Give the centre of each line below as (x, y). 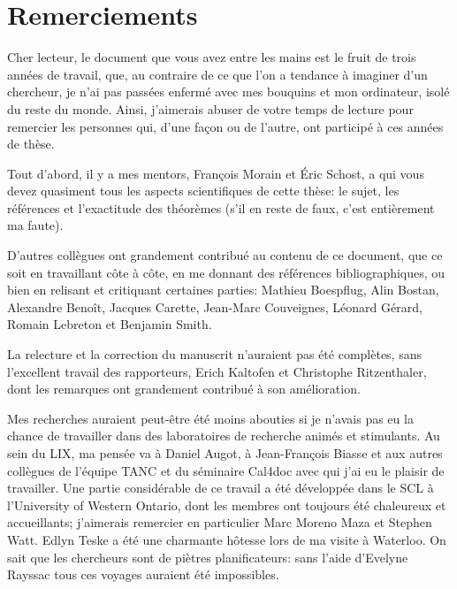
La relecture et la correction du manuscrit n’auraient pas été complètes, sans (214, 354)
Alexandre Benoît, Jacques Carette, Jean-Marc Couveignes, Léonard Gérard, (215, 306)
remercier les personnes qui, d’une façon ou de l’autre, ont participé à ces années (225, 126)
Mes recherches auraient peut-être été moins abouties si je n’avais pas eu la (210, 418)
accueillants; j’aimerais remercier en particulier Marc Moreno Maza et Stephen (220, 522)
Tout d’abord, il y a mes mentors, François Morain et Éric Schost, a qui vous (216, 173)
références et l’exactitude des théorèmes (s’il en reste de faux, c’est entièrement (221, 207)
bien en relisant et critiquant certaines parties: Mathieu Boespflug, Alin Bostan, (223, 290)
